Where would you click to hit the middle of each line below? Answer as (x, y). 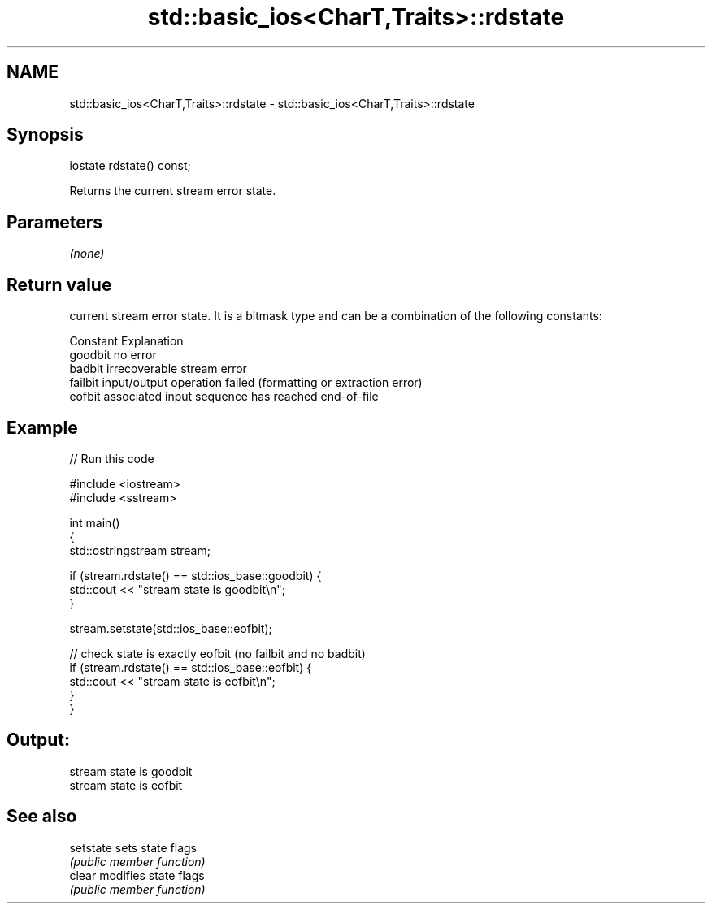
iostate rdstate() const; (130, 166)
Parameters (54, 222)
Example (42, 427)
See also (42, 817)
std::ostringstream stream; (140, 550)
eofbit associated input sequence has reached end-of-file (224, 396)
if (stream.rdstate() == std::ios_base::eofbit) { (191, 667)
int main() (95, 522)
